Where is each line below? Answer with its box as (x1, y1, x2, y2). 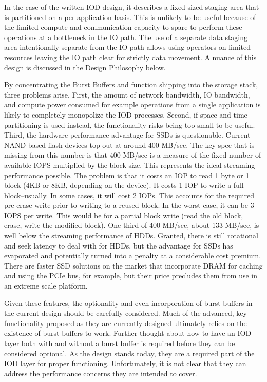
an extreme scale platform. (4, 280, 88, 291)
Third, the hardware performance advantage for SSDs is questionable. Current (4, 129, 251, 140)
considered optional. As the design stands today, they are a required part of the (4, 348, 255, 358)
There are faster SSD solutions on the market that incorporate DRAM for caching (4, 260, 263, 271)
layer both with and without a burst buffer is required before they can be (4, 338, 235, 348)
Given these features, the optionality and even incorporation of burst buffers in (4, 297, 253, 308)
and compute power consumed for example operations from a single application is (4, 99, 261, 110)
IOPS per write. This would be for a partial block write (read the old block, (4, 209, 243, 220)
